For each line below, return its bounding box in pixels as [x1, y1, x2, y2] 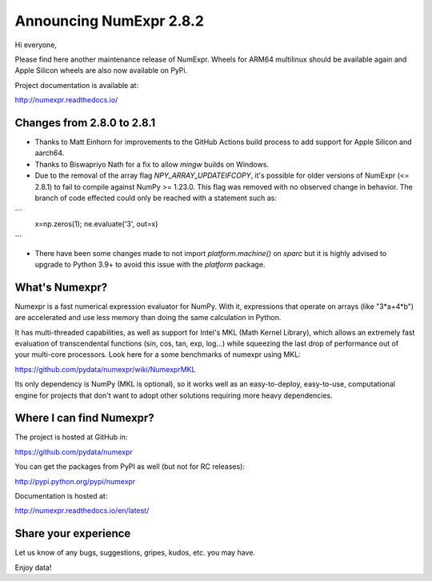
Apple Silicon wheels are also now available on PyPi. [14, 66, 188, 75]
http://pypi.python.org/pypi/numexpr [14, 476, 136, 486]
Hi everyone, [14, 40, 58, 50]
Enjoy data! [14, 563, 52, 572]
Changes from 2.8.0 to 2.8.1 [14, 116, 156, 130]
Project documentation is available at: [14, 80, 139, 90]
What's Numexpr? [14, 280, 108, 294]
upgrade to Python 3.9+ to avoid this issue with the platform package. [34, 259, 266, 269]
